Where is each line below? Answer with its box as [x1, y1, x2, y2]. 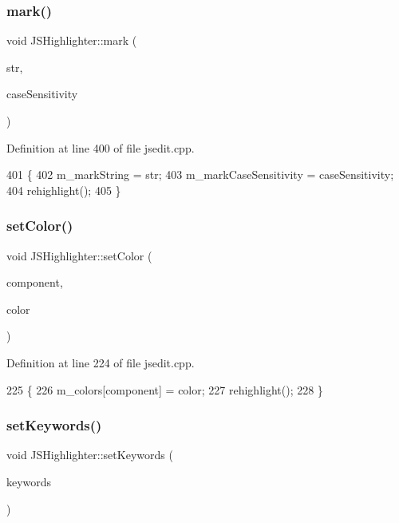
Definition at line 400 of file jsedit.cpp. [6, 139, 195, 156]
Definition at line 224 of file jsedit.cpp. [6, 354, 195, 370]
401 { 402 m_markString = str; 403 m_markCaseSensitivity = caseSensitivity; [6, 166, 394, 183]
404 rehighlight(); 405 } [6, 181, 121, 198]
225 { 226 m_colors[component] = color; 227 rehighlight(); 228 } [6, 381, 323, 398]
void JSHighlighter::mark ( [6, 32, 137, 49]
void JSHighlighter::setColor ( [6, 247, 152, 263]
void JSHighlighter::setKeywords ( [6, 446, 173, 463]
